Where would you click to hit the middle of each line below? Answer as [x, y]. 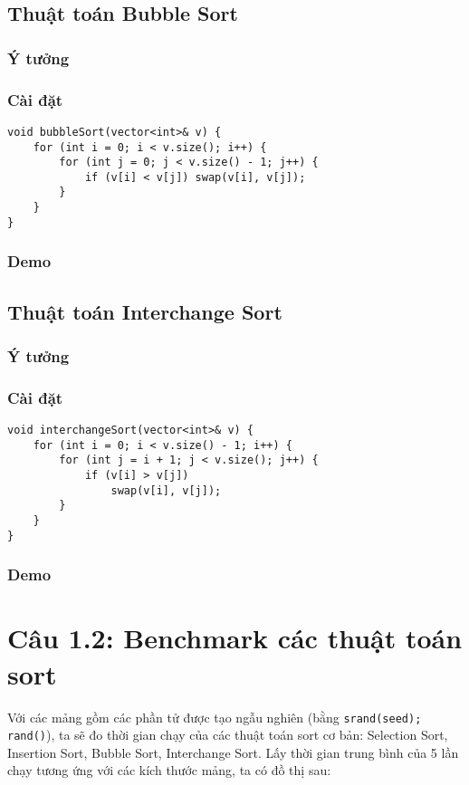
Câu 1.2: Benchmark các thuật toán [235, 638]
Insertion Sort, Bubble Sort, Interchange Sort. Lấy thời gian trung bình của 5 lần [233, 752]
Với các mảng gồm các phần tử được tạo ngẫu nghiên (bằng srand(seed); [215, 717]
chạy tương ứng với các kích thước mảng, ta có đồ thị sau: [169, 770]
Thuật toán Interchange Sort [145, 311]
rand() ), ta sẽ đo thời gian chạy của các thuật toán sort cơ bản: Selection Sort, [228, 735]
